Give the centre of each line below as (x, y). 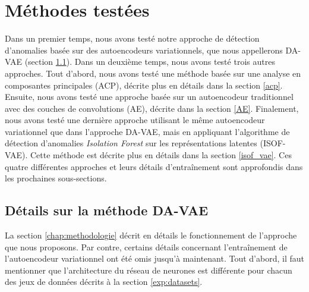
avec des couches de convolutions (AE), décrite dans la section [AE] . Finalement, (152, 108)
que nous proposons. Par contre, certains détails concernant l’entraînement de (146, 247)
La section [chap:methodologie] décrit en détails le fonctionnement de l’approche (151, 235)
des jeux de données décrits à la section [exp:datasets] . (104, 282)
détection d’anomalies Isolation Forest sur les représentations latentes (131, 143)
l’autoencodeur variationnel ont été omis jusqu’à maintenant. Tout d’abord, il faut (154, 258)
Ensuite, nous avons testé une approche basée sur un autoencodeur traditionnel (149, 97)
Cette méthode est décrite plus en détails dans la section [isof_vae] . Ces (161, 155)
